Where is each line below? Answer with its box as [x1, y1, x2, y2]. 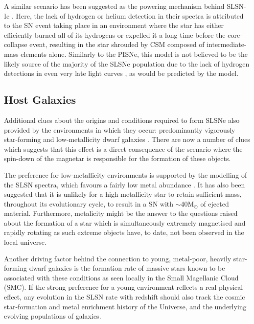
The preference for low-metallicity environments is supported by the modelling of [4, 169, 247, 180]
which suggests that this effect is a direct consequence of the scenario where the [4, 143, 243, 154]
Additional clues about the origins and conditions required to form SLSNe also [4, 115, 240, 125]
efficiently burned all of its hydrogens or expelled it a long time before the [4, 29, 226, 40]
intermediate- [207, 39, 247, 49]
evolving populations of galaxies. [4, 311, 101, 321]
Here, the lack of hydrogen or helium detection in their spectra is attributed [16, 10, 244, 21]
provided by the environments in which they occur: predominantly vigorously [4, 124, 235, 135]
